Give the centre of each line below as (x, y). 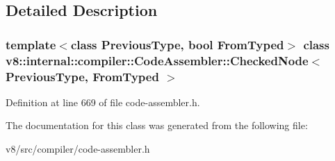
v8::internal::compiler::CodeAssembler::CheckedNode (157, 60)
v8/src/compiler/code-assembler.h (78, 149)
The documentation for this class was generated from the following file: (157, 125)
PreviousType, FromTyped (82, 76)
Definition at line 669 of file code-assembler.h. (103, 102)
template (31, 44)
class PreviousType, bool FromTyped (177, 44)
